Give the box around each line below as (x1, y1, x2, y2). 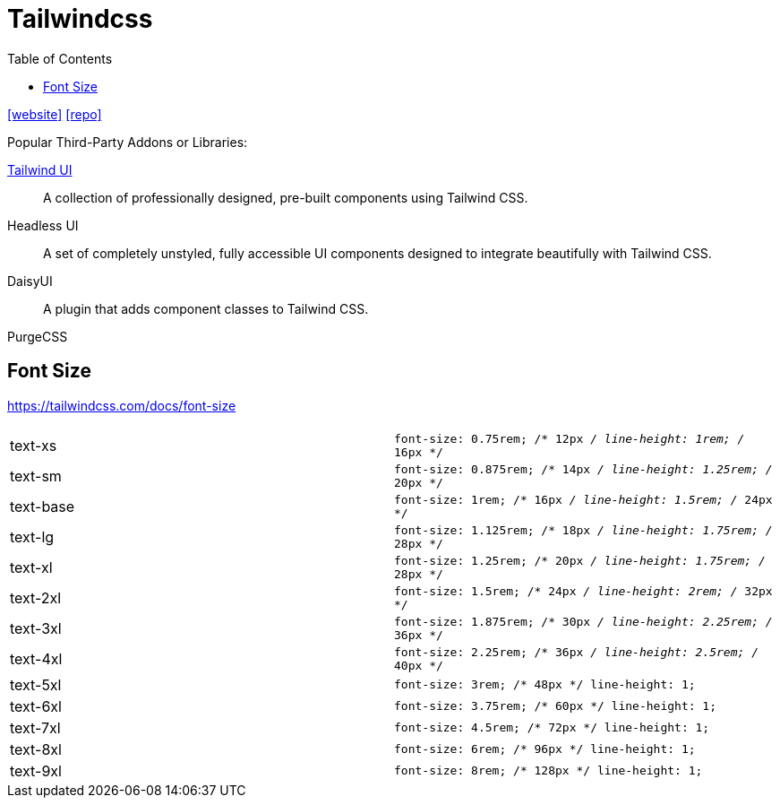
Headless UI (7, 217, 79, 233)
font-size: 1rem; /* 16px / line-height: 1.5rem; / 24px (394, 492, 773, 506)
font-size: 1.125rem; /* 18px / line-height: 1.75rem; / (394, 523, 773, 537)
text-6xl (10, 697, 62, 715)
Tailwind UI (7, 161, 73, 177)
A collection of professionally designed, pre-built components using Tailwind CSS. (43, 189, 528, 205)
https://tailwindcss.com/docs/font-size (7, 397, 236, 413)
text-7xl (10, 718, 61, 737)
